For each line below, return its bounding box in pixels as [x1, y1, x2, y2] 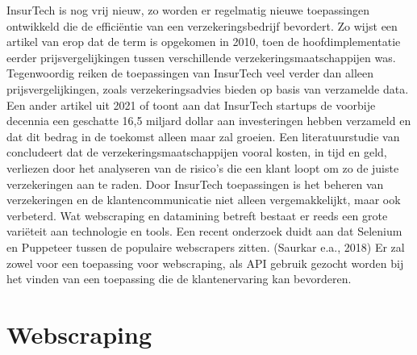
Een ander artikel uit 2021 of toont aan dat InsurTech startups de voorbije [6, 96, 376, 113]
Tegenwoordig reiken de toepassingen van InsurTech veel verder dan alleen [6, 65, 374, 81]
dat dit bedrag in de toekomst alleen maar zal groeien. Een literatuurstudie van [6, 127, 400, 144]
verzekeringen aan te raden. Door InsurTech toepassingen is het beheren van [6, 175, 384, 192]
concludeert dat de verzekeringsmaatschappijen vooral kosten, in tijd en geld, [6, 144, 387, 161]
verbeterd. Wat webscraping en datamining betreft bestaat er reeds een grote [6, 207, 388, 223]
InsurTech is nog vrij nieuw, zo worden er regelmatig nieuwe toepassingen [6, 2, 370, 18]
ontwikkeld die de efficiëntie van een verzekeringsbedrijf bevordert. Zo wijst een [6, 17, 398, 34]
